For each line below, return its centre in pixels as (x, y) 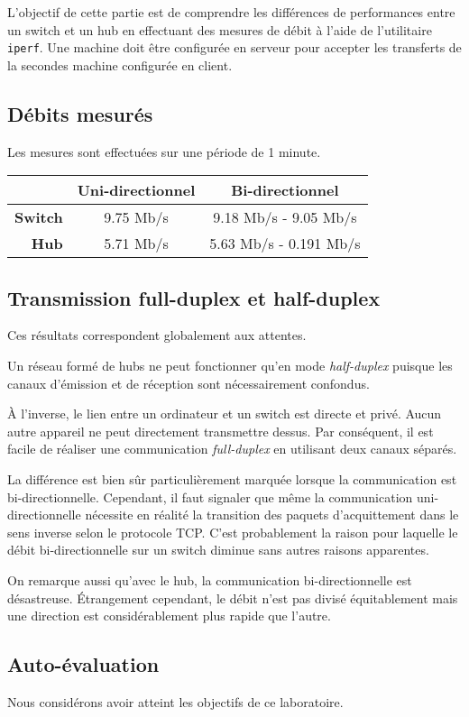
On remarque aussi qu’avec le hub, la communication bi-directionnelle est (210, 579)
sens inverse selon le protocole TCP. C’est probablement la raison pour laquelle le (233, 532)
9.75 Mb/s (136, 217)
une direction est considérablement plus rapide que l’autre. (169, 616)
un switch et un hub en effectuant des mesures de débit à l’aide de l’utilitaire (220, 29)
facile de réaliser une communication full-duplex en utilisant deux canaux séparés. (232, 449)
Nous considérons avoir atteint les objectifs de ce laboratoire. (175, 701)
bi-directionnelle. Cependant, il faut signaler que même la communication (210, 496)
